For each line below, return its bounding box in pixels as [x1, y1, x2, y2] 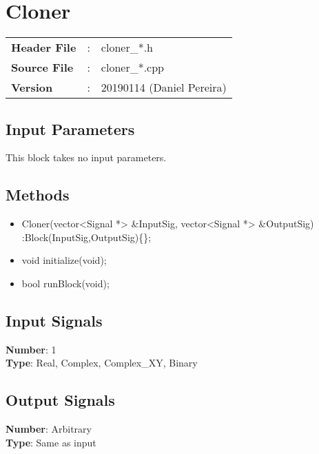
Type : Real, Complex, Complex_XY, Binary [6, 355, 198, 370]
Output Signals [6, 389, 115, 411]
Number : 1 [6, 342, 56, 356]
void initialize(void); [21, 253, 107, 267]
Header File [11, 39, 76, 56]
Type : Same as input [6, 435, 96, 449]
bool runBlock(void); [21, 276, 110, 290]
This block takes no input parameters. [6, 150, 167, 165]
